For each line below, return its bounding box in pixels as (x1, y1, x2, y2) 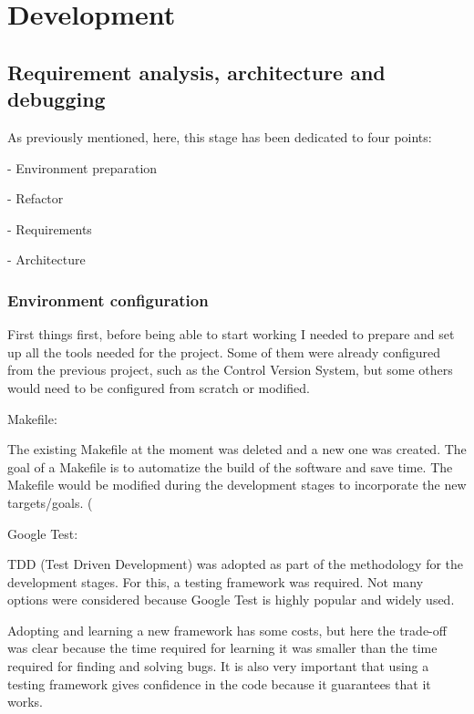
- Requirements (7, 219, 92, 238)
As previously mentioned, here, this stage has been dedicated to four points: (7, 127, 432, 146)
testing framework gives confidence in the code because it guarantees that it (7, 674, 431, 693)
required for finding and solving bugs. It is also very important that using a (7, 657, 429, 676)
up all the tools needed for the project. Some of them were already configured (7, 342, 441, 361)
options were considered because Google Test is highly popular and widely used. (7, 590, 455, 609)
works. (7, 692, 44, 711)
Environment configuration (7, 288, 209, 311)
